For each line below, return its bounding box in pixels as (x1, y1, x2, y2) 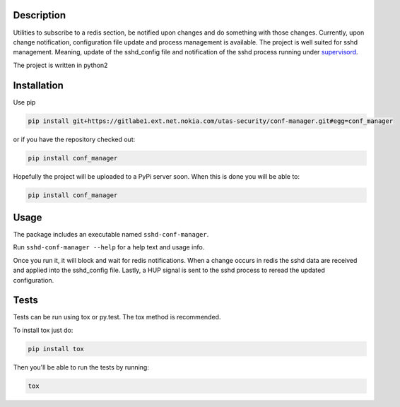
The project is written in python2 (13, 61, 108, 69)
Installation (13, 79, 64, 91)
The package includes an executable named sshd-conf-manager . (13, 230, 209, 239)
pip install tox (28, 345, 85, 353)
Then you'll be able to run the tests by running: (13, 362, 150, 371)
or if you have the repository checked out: (13, 135, 136, 143)
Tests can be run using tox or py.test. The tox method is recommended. (13, 313, 221, 322)
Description (13, 9, 66, 21)
